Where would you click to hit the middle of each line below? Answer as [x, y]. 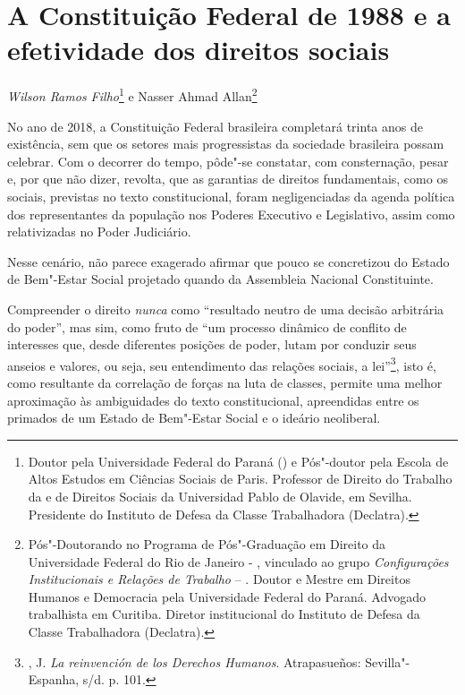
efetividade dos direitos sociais [199, 50]
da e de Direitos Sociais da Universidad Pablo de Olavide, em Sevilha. [220, 496]
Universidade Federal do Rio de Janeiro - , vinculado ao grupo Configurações [238, 561]
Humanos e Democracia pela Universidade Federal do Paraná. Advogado [227, 596]
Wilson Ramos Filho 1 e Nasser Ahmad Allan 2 [132, 94]
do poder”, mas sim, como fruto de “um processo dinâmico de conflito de [207, 326]
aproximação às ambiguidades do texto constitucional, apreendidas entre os [213, 400]
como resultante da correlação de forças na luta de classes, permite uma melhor [225, 382]
